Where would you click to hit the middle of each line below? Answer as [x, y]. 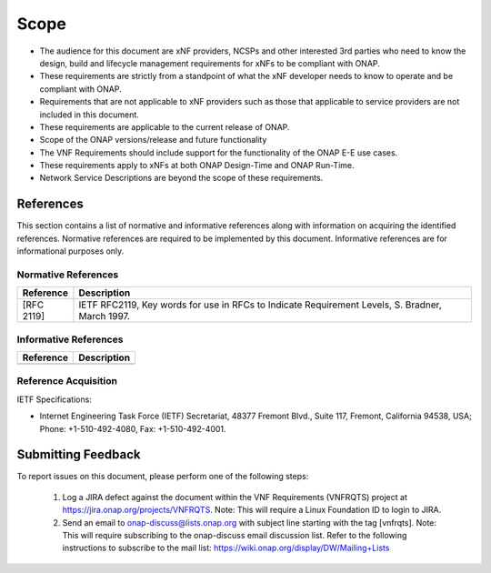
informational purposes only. [70, 251]
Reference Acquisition [67, 381]
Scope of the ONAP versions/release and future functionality [153, 140]
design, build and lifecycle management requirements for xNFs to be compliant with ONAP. [210, 63]
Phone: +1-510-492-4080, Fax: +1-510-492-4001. [133, 428]
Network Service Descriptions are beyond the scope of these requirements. [181, 178]
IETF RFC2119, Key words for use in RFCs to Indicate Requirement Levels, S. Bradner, [260, 305]
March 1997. [105, 317]
